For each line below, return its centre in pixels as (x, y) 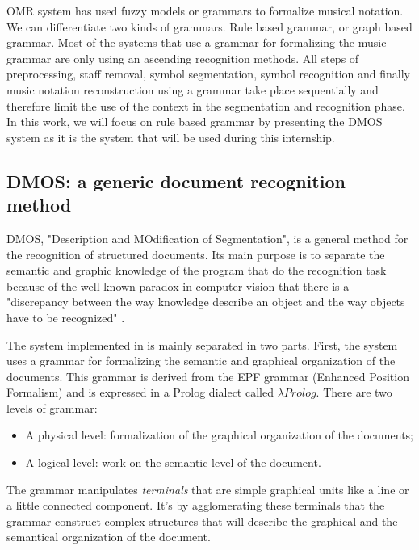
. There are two (354, 392)
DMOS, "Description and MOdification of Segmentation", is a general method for (207, 238)
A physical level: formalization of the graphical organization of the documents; (219, 435)
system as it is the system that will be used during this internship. (171, 137)
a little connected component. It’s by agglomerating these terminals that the (196, 505)
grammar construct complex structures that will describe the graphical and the (202, 521)
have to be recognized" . (66, 317)
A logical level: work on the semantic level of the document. (173, 462)
